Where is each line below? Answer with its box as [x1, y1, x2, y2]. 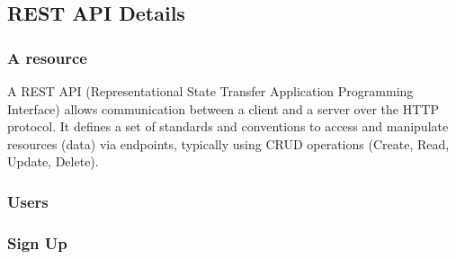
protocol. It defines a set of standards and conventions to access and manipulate [7, 117, 449, 136]
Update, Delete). [7, 152, 99, 171]
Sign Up [7, 231, 67, 254]
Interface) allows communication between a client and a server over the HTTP [7, 99, 439, 118]
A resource [7, 46, 87, 68]
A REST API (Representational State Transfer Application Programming [7, 82, 414, 100]
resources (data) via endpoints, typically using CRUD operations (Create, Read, [7, 134, 450, 153]
